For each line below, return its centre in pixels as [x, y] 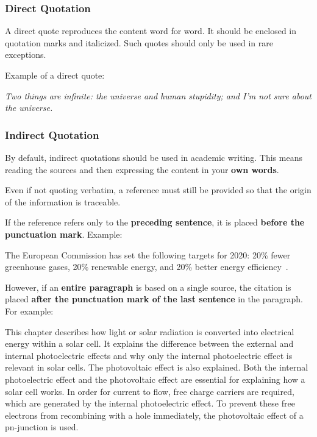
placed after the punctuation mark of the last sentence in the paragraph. [154, 299]
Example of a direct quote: [55, 75]
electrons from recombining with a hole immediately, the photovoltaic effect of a [154, 415]
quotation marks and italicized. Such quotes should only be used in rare [139, 42]
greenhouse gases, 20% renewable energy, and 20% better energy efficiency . [147, 267]
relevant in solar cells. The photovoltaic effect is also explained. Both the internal [157, 367]
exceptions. [26, 55]
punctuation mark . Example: [64, 234]
